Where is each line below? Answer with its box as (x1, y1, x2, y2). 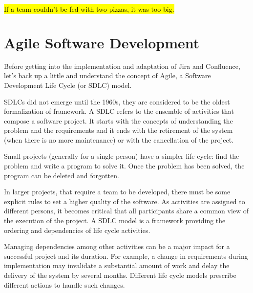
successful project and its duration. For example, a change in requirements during (4, 251, 248, 261)
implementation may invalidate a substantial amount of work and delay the (4, 260, 230, 271)
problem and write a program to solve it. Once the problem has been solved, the (4, 161, 245, 171)
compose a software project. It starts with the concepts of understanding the (4, 115, 233, 126)
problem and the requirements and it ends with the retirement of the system (4, 125, 233, 135)
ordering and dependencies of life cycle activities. (4, 225, 150, 235)
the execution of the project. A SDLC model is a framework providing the (4, 215, 226, 226)
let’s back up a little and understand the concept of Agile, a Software (4, 70, 211, 81)
